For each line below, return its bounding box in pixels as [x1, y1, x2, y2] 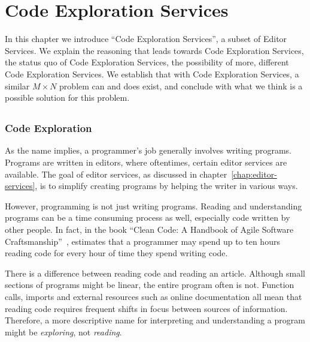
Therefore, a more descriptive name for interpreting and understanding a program [5, 314, 305, 326]
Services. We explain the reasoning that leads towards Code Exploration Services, [5, 44, 304, 56]
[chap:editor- [231, 167, 277, 180]
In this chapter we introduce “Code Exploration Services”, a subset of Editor [5, 32, 287, 45]
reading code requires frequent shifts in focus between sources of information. [5, 302, 288, 314]
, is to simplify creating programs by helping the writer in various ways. [35, 179, 298, 192]
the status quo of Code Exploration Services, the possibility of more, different [5, 56, 289, 68]
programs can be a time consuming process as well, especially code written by [5, 211, 290, 224]
